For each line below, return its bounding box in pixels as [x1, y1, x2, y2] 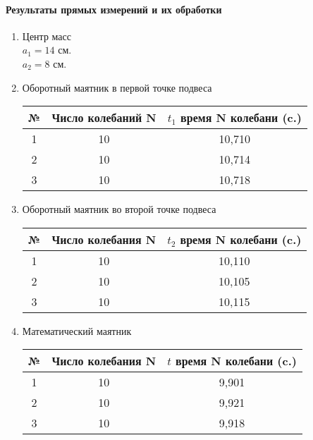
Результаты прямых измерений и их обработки [6, 1, 222, 16]
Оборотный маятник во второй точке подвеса [22, 202, 216, 216]
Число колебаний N [51, 109, 156, 126]
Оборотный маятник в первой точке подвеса [22, 80, 212, 94]
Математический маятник [22, 323, 132, 338]
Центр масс [22, 28, 71, 43]
